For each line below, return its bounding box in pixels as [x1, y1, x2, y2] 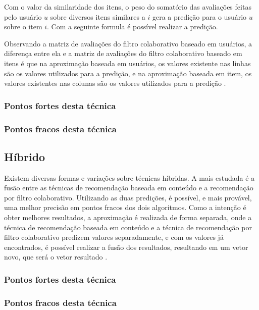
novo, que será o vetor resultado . [4, 251, 108, 262]
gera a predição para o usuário [152, 11, 247, 22]
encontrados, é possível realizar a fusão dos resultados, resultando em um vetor [4, 241, 248, 252]
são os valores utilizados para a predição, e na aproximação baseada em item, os [4, 68, 252, 78]
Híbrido [4, 148, 45, 164]
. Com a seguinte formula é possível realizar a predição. [47, 21, 218, 32]
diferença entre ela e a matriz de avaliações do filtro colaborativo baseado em [4, 48, 242, 59]
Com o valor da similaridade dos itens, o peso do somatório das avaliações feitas [4, 2, 251, 12]
